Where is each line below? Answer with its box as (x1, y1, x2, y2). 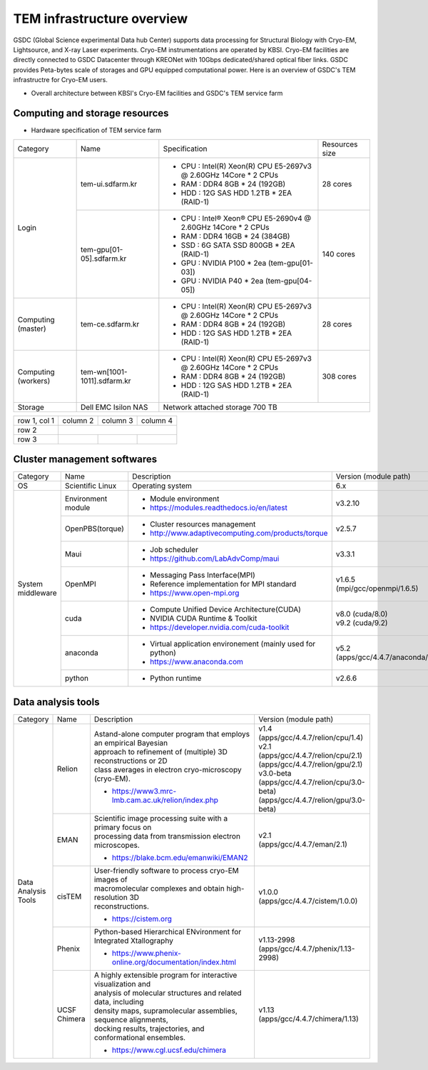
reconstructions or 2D (93, 756, 168, 766)
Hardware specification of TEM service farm (31, 126, 162, 135)
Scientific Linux (64, 481, 117, 491)
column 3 (101, 415, 133, 425)
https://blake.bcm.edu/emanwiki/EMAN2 (111, 852, 249, 862)
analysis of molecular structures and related (93, 988, 242, 998)
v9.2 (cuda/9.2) (335, 618, 388, 628)
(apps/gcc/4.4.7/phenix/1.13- (258, 944, 355, 954)
